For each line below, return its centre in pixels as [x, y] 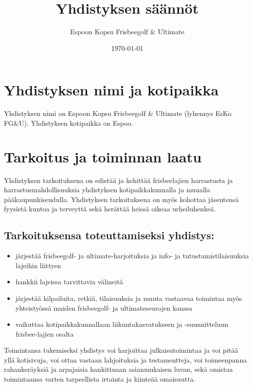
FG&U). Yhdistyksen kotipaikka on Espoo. [69, 123]
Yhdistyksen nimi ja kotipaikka [111, 90]
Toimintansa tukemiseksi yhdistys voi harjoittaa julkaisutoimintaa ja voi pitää [121, 350]
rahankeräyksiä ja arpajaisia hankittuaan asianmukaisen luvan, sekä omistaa [118, 369]
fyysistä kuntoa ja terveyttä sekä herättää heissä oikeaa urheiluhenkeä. [110, 209]
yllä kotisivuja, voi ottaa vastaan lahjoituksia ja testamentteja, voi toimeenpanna [126, 359]
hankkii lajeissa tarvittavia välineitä [69, 282]
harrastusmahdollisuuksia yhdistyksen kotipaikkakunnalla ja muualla [107, 190]
